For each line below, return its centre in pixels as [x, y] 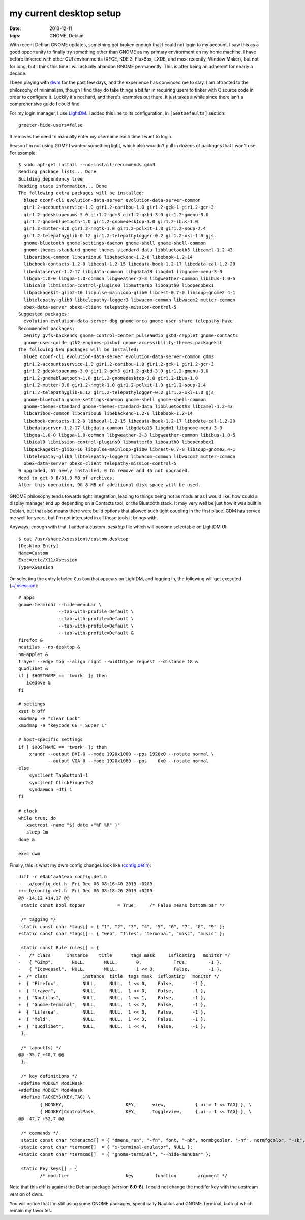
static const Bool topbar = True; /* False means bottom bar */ [123, 905]
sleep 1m [37, 832]
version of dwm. [26, 1194]
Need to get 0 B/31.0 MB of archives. [67, 478]
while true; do [37, 818]
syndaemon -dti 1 [50, 790]
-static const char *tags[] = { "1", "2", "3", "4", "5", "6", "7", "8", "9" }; [122, 927]
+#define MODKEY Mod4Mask [51, 1090]
